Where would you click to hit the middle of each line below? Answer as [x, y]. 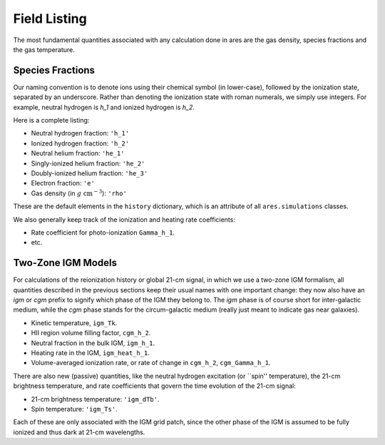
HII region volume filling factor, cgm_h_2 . [91, 333]
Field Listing [50, 19]
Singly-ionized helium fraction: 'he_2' [88, 163]
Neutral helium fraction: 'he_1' [78, 153]
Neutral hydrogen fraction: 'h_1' [80, 133]
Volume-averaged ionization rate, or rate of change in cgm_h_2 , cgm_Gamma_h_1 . [151, 363]
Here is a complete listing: [51, 121]
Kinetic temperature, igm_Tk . [74, 323]
